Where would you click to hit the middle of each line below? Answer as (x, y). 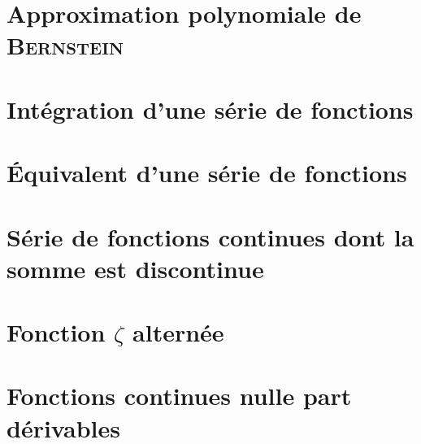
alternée (178, 332)
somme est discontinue (135, 268)
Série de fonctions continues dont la (210, 236)
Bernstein (65, 45)
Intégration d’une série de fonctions (210, 109)
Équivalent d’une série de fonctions (207, 173)
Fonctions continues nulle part (179, 396)
